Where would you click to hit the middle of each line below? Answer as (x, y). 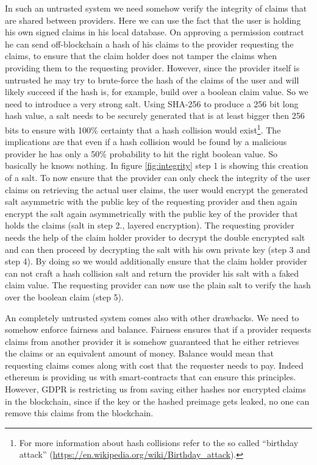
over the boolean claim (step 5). (64, 296)
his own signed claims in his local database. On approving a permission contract (155, 32)
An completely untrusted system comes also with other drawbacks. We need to (152, 317)
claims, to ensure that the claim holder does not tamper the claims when (141, 56)
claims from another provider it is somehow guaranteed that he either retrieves (152, 341)
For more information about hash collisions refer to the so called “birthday (159, 442)
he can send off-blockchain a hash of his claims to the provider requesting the (149, 44)
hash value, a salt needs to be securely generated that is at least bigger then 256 (155, 115)
